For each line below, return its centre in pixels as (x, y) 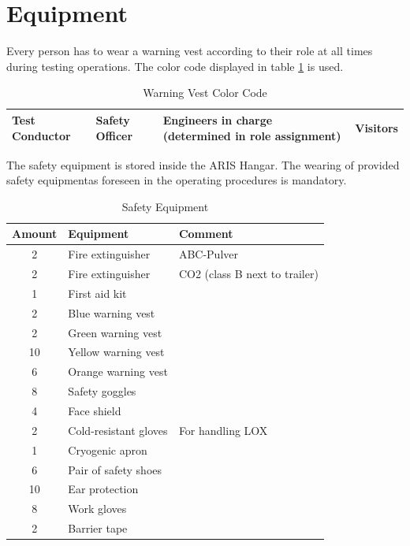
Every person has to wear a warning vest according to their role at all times (190, 51)
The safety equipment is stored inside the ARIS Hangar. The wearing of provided (203, 164)
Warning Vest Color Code (205, 93)
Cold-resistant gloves (118, 430)
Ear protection (103, 489)
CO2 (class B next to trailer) (248, 274)
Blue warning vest (112, 312)
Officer (114, 135)
